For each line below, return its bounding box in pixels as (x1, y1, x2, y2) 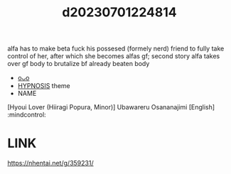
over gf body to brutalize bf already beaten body (7, 60, 150, 68)
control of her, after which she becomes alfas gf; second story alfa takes (7, 52, 220, 60)
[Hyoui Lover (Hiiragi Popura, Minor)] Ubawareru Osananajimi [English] (7, 103, 215, 112)
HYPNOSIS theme (17, 82, 71, 90)
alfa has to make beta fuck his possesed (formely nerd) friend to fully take (7, 44, 225, 53)
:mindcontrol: (7, 111, 46, 119)
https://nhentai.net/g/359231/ (7, 159, 94, 168)
